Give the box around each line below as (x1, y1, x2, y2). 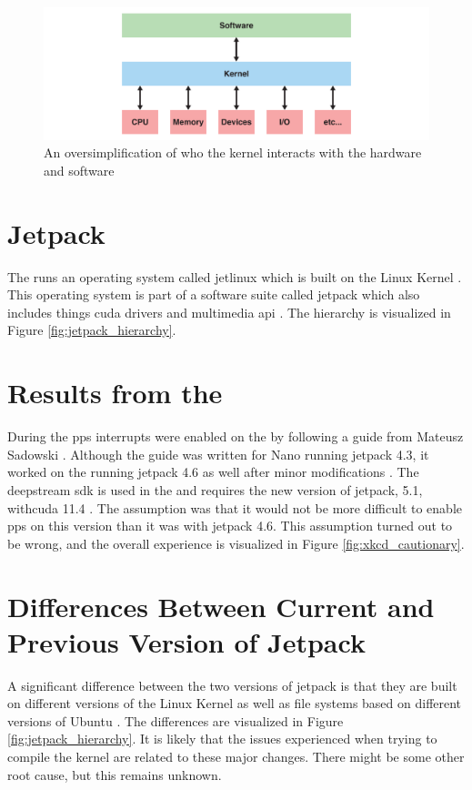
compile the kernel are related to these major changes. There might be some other (7, 747, 465, 765)
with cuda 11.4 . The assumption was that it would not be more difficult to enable (7, 498, 463, 517)
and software (44, 160, 115, 179)
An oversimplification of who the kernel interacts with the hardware (44, 143, 422, 162)
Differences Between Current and (7, 587, 435, 624)
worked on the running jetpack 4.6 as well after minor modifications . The (7, 462, 419, 481)
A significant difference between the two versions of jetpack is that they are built (7, 675, 457, 694)
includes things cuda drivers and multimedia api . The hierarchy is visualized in (7, 302, 451, 321)
